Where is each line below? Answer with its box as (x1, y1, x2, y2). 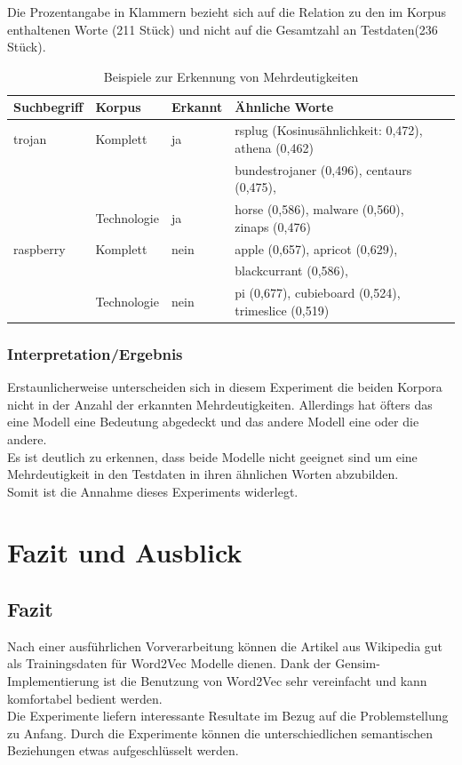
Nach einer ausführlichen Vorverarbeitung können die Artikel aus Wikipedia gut (7, 636, 443, 655)
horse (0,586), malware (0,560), (235, 200, 404, 219)
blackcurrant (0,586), (235, 261, 348, 280)
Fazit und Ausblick (7, 534, 243, 570)
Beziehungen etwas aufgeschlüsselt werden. (7, 741, 239, 760)
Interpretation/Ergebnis (7, 342, 183, 364)
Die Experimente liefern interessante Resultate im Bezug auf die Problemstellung (7, 706, 449, 725)
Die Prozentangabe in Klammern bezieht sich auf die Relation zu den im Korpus (7, 3, 446, 20)
